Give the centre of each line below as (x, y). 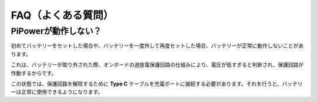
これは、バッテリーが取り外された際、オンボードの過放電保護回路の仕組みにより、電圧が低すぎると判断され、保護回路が (157, 65)
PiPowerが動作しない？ (56, 31)
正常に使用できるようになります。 (62, 92)
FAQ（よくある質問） (62, 15)
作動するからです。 (34, 73)
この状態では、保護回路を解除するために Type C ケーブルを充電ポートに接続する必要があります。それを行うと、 (146, 84)
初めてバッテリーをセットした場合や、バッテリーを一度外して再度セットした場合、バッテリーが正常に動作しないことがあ (157, 46)
